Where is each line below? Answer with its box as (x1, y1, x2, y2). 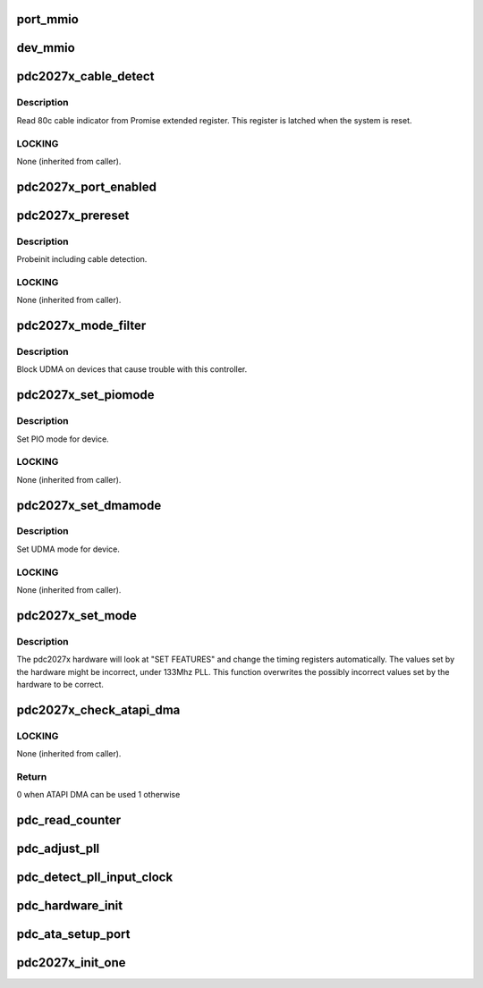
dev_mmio (16, 40, 75, 55)
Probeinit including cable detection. (16, 254, 148, 265)
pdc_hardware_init (16, 899, 123, 914)
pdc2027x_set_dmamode (16, 497, 162, 513)
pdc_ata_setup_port (16, 926, 131, 942)
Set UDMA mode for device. (16, 544, 121, 554)
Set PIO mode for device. (16, 434, 109, 444)
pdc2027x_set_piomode (16, 387, 156, 402)
